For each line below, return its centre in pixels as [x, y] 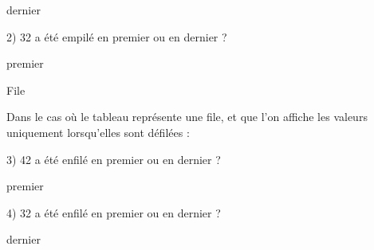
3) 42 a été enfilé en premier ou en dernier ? [114, 159]
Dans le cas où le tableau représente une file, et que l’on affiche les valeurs [187, 117]
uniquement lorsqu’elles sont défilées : [98, 132]
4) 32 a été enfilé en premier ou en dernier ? [114, 212]
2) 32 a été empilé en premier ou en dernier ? [117, 36]
